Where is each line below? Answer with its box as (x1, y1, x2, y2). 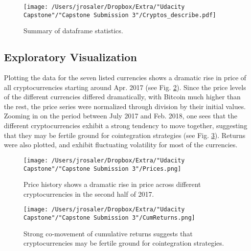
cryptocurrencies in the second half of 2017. (23, 188, 154, 199)
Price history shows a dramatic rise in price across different (23, 179, 201, 189)
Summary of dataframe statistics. (23, 25, 123, 36)
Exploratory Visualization (4, 49, 137, 65)
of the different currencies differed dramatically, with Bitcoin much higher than (4, 91, 241, 102)
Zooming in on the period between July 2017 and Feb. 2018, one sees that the (4, 111, 237, 121)
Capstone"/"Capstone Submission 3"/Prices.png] (23, 165, 182, 172)
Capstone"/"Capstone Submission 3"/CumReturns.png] (23, 214, 195, 222)
